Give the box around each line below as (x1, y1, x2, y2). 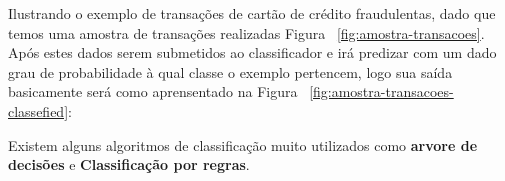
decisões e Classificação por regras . (8, 154, 250, 175)
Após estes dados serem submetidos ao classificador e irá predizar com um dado (8, 42, 497, 63)
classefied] (8, 100, 69, 121)
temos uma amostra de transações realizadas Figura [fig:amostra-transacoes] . (8, 22, 485, 43)
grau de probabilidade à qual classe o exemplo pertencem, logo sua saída (8, 61, 453, 82)
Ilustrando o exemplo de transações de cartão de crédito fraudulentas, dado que (8, 3, 496, 23)
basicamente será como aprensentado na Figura (8, 81, 298, 102)
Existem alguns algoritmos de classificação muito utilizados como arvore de (8, 134, 478, 155)
